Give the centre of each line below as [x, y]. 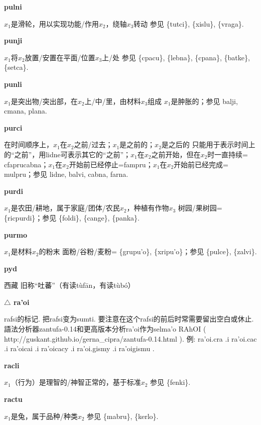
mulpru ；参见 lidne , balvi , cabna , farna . [66, 174]
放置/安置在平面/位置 [60, 57]
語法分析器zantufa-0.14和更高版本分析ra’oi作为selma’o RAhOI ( [105, 329]
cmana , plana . [26, 111]
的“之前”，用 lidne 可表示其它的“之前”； [68, 154]
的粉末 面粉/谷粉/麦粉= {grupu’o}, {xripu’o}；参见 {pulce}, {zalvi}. [148, 251]
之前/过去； [93, 144]
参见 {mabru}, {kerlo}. [123, 416]
